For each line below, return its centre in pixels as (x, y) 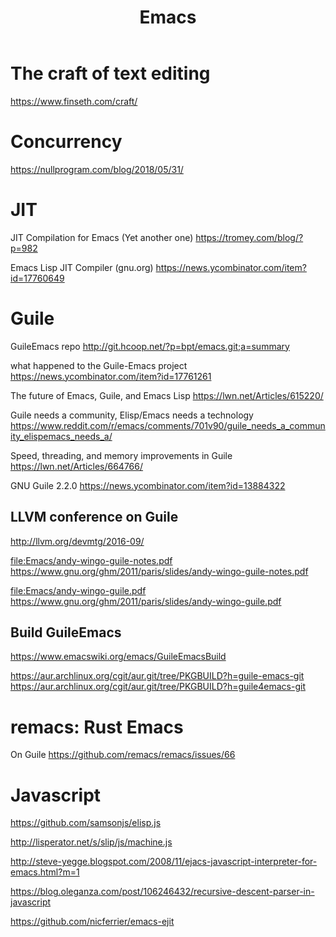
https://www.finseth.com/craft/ (74, 101)
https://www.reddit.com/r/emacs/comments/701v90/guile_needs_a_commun (168, 425)
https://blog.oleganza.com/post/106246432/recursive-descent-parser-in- (162, 892)
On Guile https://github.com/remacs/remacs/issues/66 (123, 755)
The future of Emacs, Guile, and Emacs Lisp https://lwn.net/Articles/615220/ (167, 395)
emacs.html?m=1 (45, 872)
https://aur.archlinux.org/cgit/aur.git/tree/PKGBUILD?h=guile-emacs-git (157, 676)
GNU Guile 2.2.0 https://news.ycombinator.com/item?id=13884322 (148, 485)
